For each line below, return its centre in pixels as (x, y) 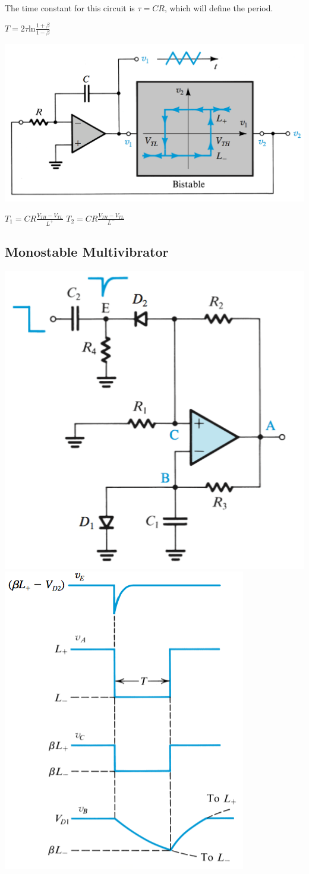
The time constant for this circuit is (70, 8)
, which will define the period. (219, 8)
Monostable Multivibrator (87, 252)
